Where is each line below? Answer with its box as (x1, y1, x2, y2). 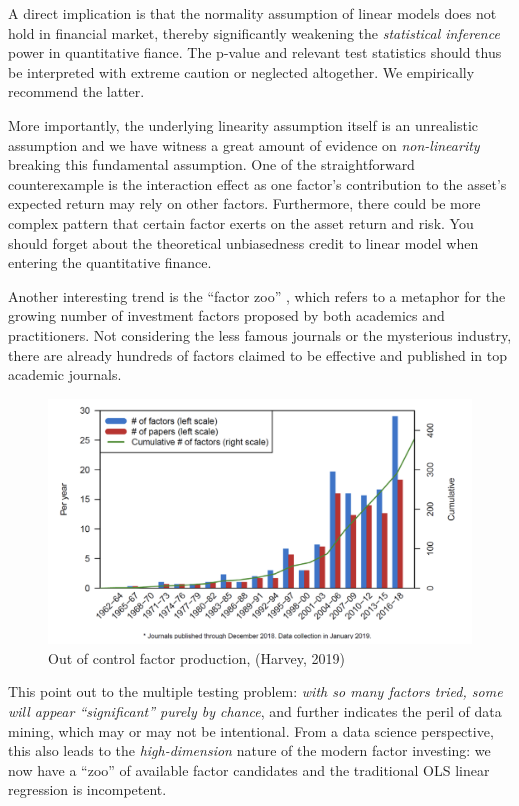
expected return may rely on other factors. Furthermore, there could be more (8, 193, 481, 214)
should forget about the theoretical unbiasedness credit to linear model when (8, 232, 479, 253)
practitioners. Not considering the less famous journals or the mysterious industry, (8, 324, 512, 345)
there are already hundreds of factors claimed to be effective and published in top (8, 344, 507, 365)
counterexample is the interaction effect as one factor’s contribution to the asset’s (8, 173, 507, 194)
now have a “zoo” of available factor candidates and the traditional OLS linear (8, 759, 490, 780)
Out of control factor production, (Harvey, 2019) (48, 647, 345, 668)
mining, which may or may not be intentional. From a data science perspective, (8, 720, 494, 741)
